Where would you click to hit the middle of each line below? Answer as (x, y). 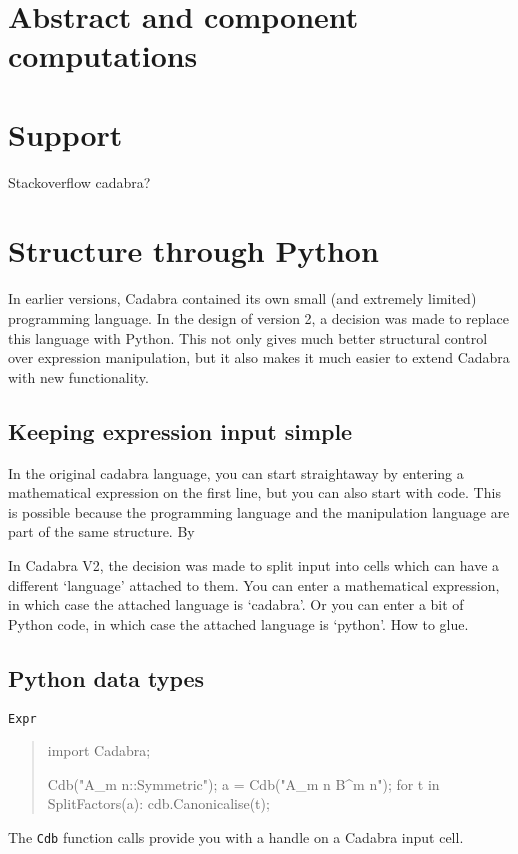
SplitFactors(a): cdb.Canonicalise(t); (158, 803)
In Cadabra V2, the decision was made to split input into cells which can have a (254, 564)
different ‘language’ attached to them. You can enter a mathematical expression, (254, 584)
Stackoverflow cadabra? (79, 181)
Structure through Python (193, 250)
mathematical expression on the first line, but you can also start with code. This (254, 492)
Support (65, 133)
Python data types (106, 677)
